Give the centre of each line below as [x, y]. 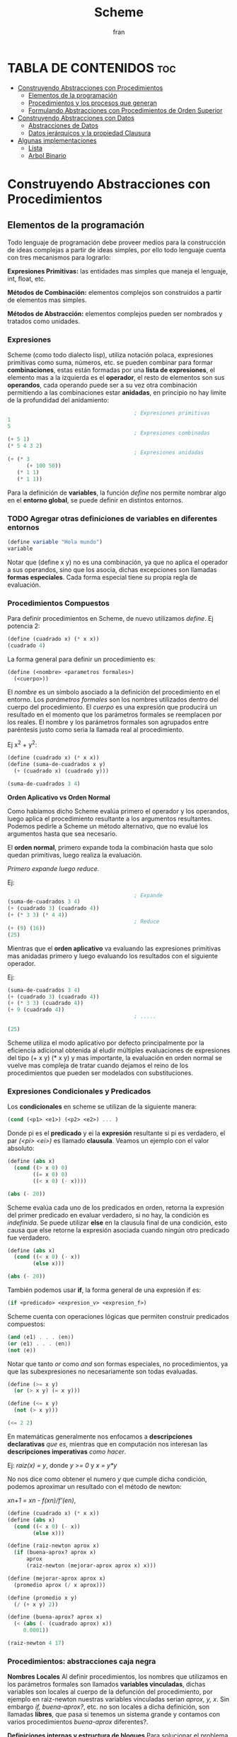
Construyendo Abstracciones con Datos [76, 118]
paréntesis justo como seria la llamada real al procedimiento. [96, 730]
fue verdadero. [29, 1237]
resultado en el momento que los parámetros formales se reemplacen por [115, 715]
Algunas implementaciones [57, 140]
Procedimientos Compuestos [58, 603]
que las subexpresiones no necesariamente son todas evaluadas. [103, 1371]
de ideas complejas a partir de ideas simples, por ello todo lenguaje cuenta [117, 249]
